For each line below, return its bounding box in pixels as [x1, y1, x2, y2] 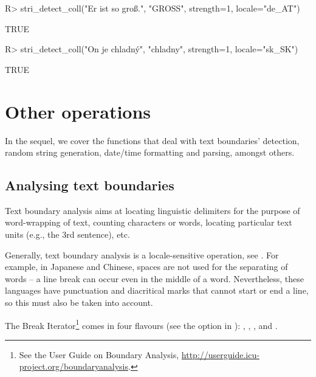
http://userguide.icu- [181, 348, 259, 361]
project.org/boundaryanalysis [19, 360, 129, 373]
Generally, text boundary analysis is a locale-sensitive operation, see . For [5, 248, 279, 261]
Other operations [5, 99, 151, 123]
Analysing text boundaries [5, 176, 174, 195]
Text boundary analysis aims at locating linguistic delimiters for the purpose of [5, 204, 300, 216]
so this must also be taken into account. [5, 296, 153, 309]
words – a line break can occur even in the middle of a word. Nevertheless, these [5, 272, 304, 285]
